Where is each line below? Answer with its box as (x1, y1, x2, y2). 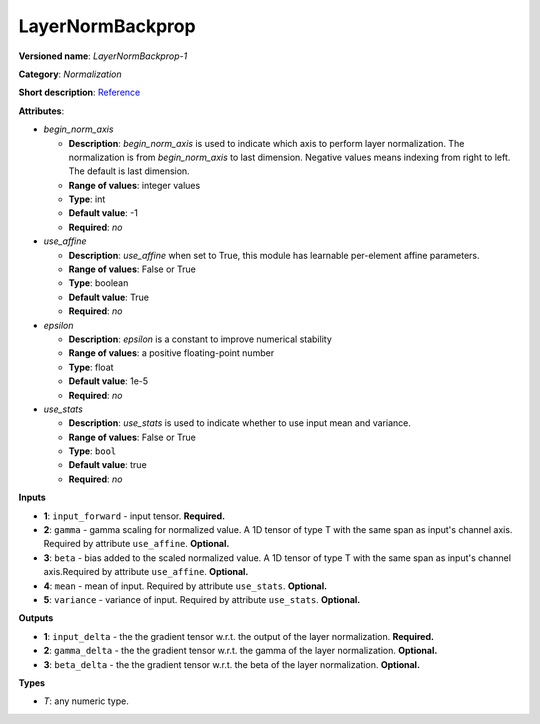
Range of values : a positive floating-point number (68, 347, 275, 359)
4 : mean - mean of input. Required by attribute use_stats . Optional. (43, 580, 328, 592)
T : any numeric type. (43, 695, 129, 707)
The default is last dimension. (68, 165, 190, 177)
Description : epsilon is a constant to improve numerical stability (68, 333, 332, 345)
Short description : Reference (18, 86, 141, 99)
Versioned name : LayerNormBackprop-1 (18, 50, 188, 62)
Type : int (68, 193, 106, 205)
